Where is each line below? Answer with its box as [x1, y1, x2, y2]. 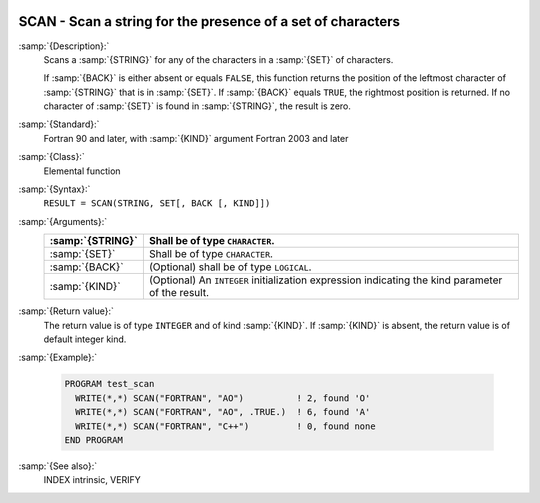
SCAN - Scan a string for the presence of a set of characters [18, 13, 400, 30]
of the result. [148, 286, 210, 300]
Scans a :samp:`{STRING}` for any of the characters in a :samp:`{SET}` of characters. [43, 53, 394, 65]
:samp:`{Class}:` [18, 151, 85, 163]
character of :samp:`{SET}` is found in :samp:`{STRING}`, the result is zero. [43, 100, 352, 112]
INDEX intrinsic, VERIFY [43, 474, 141, 486]
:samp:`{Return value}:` [18, 305, 115, 317]
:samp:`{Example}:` [18, 351, 98, 364]
